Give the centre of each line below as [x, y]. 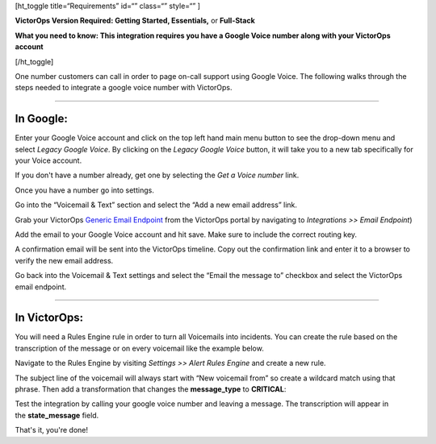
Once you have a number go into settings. [85, 190]
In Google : [41, 119]
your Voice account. [48, 160]
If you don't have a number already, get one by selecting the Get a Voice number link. [157, 175]
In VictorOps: [49, 318]
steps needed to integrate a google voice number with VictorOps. [124, 88]
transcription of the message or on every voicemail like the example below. [139, 348]
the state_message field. [57, 415]
